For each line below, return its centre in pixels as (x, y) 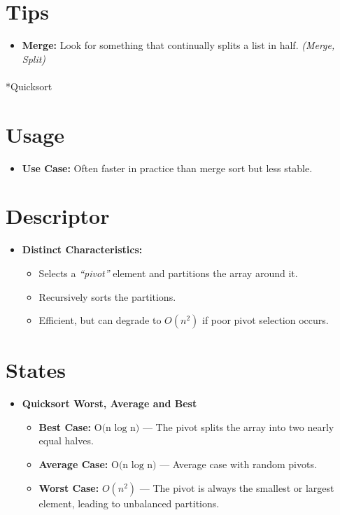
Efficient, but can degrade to (100, 320)
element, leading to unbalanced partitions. (129, 503)
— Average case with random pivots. (238, 464)
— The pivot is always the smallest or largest (237, 487)
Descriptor (58, 216)
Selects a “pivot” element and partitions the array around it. (168, 273)
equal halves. (66, 440)
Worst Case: (69, 487)
